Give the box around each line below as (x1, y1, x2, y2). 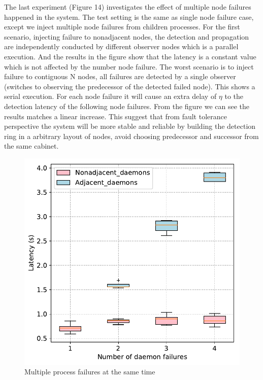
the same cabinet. (4, 141, 59, 151)
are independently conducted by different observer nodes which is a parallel (4, 41, 239, 52)
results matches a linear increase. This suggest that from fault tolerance (4, 111, 227, 121)
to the (224, 91, 244, 101)
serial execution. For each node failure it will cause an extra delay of (4, 91, 217, 101)
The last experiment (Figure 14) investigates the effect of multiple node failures (4, 2, 251, 12)
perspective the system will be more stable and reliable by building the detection (4, 121, 256, 131)
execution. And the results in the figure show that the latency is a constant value (4, 51, 256, 61)
